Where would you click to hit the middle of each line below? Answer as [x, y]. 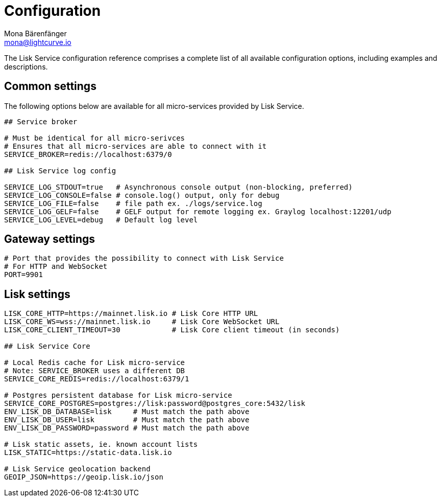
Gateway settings [50, 239]
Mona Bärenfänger [35, 33]
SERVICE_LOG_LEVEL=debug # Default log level [101, 220]
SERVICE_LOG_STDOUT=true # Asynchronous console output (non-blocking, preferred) [178, 187]
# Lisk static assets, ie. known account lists [101, 445]
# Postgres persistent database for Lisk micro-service [118, 395]
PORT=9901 [23, 275]
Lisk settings [37, 294]
